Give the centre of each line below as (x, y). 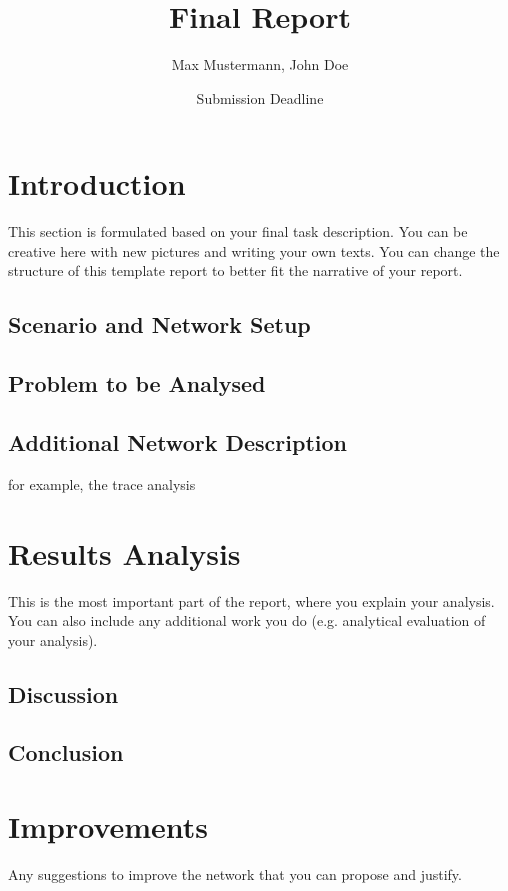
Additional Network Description (177, 441)
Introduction (97, 183)
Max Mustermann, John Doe (260, 64)
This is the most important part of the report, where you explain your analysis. (251, 600)
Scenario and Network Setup (159, 324)
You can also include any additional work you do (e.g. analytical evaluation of (247, 620)
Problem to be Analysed (137, 383)
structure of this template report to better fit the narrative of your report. (235, 270)
